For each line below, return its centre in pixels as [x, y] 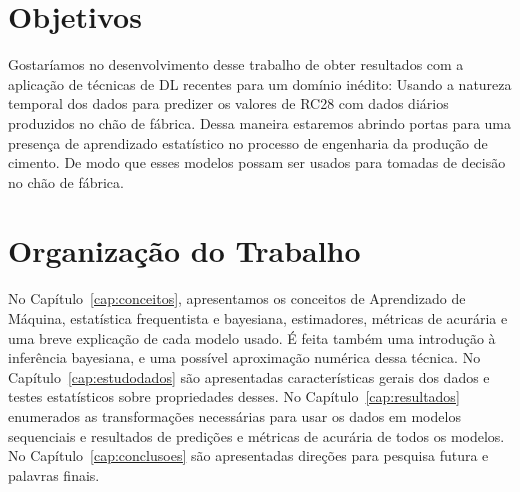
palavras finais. [54, 474]
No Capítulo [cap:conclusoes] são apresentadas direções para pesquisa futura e [248, 455]
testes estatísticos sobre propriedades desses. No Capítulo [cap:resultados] [234, 396]
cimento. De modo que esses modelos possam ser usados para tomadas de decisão [257, 162]
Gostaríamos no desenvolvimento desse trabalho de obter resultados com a [236, 64]
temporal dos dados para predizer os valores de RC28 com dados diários [228, 103]
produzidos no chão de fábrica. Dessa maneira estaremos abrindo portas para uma [259, 122]
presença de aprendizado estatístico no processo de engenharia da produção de [248, 142]
